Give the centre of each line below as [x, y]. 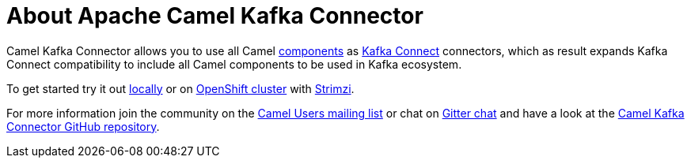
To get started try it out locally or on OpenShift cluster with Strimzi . [180, 88]
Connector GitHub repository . [83, 126]
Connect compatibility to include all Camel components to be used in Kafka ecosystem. [234, 64]
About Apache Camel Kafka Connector [215, 16]
